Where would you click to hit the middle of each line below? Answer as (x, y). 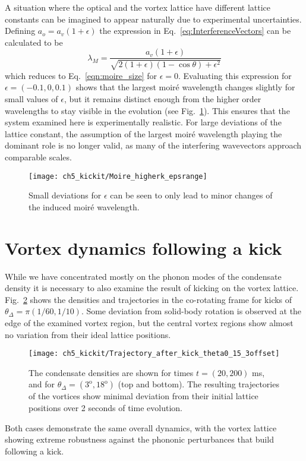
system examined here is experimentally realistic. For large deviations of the (143, 122)
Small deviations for (65, 195)
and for (42, 384)
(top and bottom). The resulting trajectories (198, 384)
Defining (20, 31)
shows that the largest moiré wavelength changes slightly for (185, 87)
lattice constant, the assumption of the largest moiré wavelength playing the (143, 133)
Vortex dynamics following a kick (143, 247)
